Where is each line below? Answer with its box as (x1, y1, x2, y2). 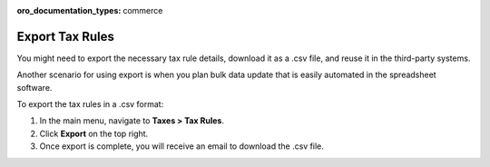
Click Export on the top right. (39, 128, 149, 139)
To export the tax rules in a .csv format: (16, 99, 164, 110)
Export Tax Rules (16, 28, 115, 44)
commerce (122, 5, 163, 15)
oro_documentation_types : (16, 5, 122, 15)
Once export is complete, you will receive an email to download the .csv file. (39, 141, 324, 152)
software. (16, 82, 53, 93)
